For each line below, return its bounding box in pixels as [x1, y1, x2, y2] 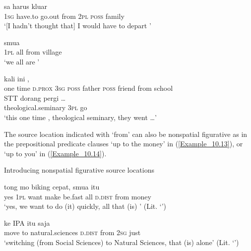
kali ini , [4, 73, 30, 83]
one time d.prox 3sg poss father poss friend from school [4, 83, 173, 93]
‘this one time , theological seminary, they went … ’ [4, 112, 157, 122]
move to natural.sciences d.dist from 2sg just [4, 227, 141, 238]
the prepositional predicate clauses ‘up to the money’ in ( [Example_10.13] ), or [4, 138, 243, 149]
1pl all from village [4, 47, 62, 57]
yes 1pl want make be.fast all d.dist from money [4, 191, 151, 201]
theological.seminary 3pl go [4, 102, 87, 113]
